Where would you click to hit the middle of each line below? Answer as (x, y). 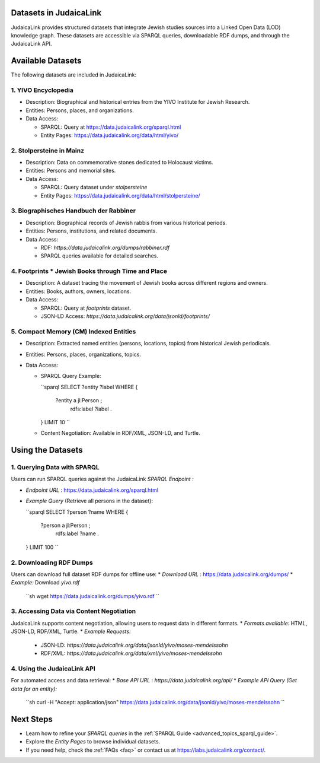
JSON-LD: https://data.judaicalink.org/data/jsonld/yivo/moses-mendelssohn (134, 645)
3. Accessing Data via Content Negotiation (73, 611)
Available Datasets (46, 61)
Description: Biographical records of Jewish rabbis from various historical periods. (127, 222)
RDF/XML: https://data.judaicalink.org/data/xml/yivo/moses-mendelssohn (131, 653)
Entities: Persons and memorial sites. (71, 171)
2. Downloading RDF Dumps (52, 562)
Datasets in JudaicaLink (56, 13)
